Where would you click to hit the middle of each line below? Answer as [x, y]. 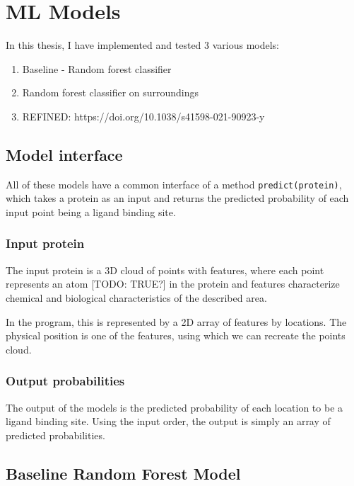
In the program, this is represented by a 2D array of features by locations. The [176, 321]
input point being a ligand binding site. [91, 211]
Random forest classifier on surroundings [111, 92]
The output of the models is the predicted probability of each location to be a [175, 407]
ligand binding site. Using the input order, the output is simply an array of [168, 421]
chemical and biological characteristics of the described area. [136, 297]
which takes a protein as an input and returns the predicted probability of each [177, 198]
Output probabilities [65, 381]
